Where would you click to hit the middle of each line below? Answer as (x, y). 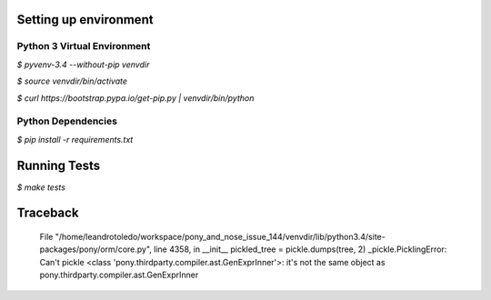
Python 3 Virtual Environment (84, 46)
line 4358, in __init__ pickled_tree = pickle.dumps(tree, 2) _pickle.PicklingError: (300, 249)
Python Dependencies (67, 121)
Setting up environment (85, 20)
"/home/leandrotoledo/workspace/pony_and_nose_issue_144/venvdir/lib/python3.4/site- (220, 237)
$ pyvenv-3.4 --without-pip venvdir (83, 65)
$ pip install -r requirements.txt (75, 139)
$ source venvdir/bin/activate (72, 81)
